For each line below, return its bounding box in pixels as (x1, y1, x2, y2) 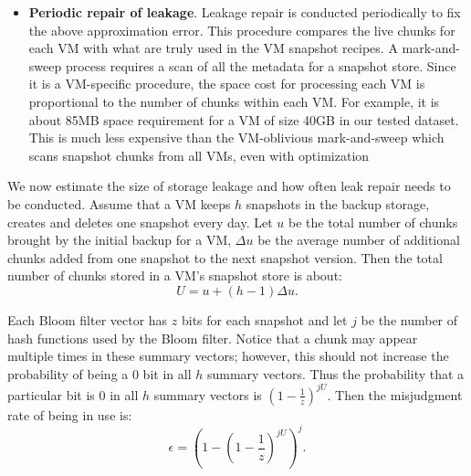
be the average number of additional (257, 230, 460, 249)
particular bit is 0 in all (7, 385, 139, 404)
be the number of (361, 310, 458, 329)
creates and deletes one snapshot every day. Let (7, 212, 273, 231)
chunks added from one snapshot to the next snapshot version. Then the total (7, 248, 443, 267)
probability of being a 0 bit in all (7, 364, 192, 383)
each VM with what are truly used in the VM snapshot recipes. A (28, 38, 398, 58)
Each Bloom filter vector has (7, 310, 168, 329)
